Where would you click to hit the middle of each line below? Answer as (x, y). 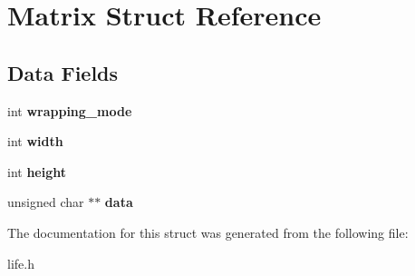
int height (37, 171)
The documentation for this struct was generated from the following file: (208, 232)
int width (35, 141)
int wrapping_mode (70, 110)
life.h (21, 263)
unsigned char (46, 202)
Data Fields (63, 72)
